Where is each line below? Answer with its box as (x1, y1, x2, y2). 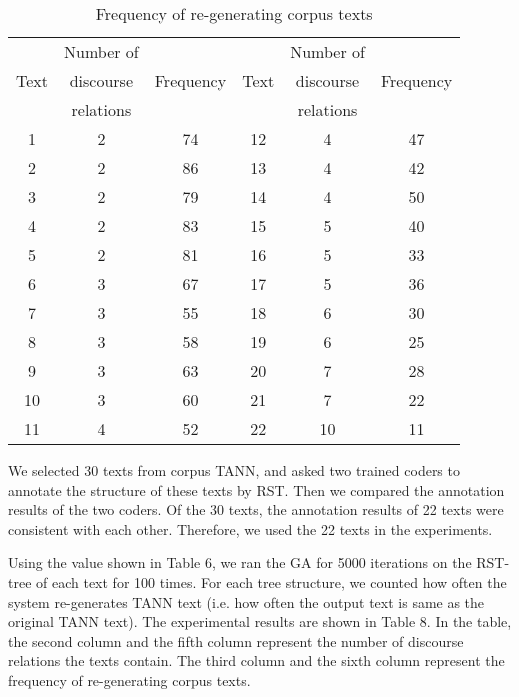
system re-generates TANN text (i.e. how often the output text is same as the (8, 591, 485, 612)
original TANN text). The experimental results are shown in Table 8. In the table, (8, 611, 512, 632)
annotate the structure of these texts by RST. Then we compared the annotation (8, 479, 505, 500)
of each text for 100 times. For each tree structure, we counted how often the (36, 571, 507, 592)
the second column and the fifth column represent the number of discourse (8, 630, 464, 651)
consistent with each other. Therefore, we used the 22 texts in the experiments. (8, 518, 493, 539)
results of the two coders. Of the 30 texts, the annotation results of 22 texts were (8, 499, 504, 520)
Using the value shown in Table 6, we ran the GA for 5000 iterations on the (8, 552, 472, 573)
